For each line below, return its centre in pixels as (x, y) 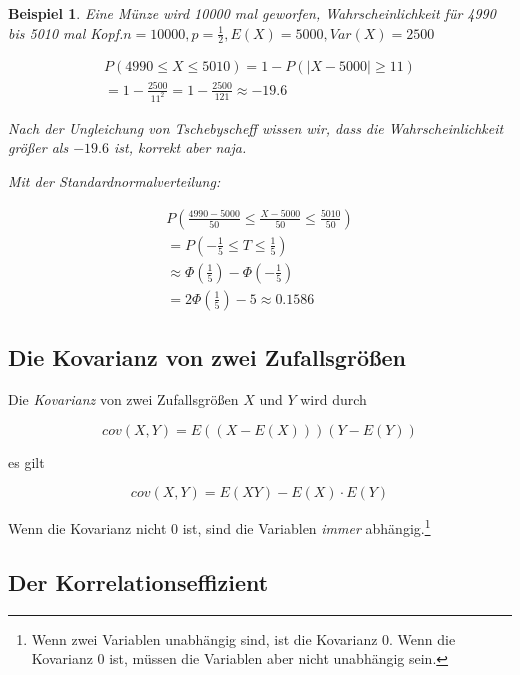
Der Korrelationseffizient (138, 581)
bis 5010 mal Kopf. (66, 32)
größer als (38, 147)
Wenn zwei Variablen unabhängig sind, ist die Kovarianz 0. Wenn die (243, 638)
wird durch (333, 398)
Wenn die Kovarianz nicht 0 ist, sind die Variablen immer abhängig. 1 (219, 526)
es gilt (26, 461)
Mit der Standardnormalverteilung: (114, 181)
